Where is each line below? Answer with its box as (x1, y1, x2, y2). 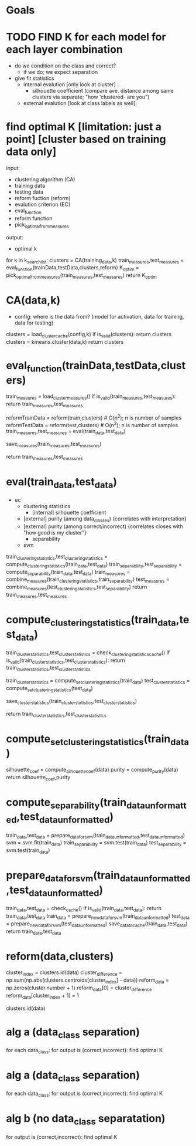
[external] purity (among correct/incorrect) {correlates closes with (23, 523, 183, 530)
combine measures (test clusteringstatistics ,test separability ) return (6, 583, 147, 591)
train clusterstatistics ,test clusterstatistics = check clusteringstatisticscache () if (6, 649, 170, 657)
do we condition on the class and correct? (14, 62, 116, 69)
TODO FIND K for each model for (6, 31, 166, 44)
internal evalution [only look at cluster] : (23, 81, 119, 88)
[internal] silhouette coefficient (32, 509, 106, 516)
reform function (14, 215, 53, 222)
